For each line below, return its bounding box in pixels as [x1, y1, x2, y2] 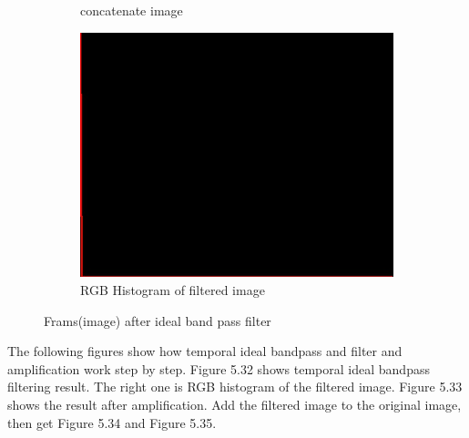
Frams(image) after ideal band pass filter [44, 311, 271, 330]
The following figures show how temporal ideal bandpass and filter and [7, 341, 403, 361]
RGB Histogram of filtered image [80, 280, 265, 299]
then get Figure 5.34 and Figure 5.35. [7, 413, 217, 432]
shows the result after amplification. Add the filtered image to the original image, [7, 394, 462, 413]
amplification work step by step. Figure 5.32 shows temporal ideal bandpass [7, 359, 430, 378]
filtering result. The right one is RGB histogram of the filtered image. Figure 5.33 [7, 377, 463, 396]
